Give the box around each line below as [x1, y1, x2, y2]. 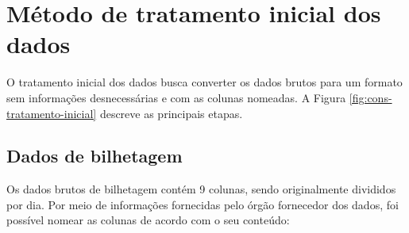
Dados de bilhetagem [6, 143, 183, 168]
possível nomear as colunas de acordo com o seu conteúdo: [6, 212, 290, 228]
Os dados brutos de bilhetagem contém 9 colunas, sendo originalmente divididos [6, 181, 396, 197]
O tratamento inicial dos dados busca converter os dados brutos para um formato [6, 74, 403, 90]
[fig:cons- [349, 89, 392, 105]
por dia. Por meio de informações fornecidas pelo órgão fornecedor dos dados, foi [6, 196, 399, 212]
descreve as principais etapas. [99, 105, 243, 121]
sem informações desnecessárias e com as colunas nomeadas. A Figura [6, 89, 346, 105]
